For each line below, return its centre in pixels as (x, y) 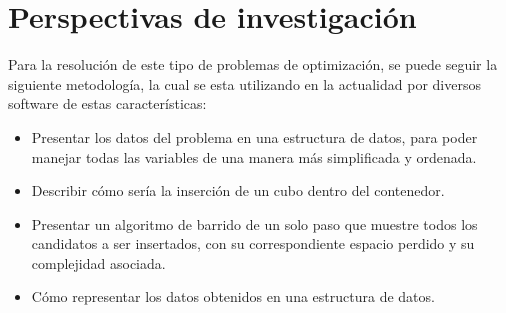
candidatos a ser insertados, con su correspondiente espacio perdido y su (253, 243)
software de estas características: (107, 103)
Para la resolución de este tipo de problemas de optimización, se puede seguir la (253, 64)
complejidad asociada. (98, 262)
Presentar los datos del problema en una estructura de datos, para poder (254, 136)
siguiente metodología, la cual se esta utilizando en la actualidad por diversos (244, 83)
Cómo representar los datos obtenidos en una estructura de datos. (233, 296)
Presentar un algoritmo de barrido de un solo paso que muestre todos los (254, 223)
